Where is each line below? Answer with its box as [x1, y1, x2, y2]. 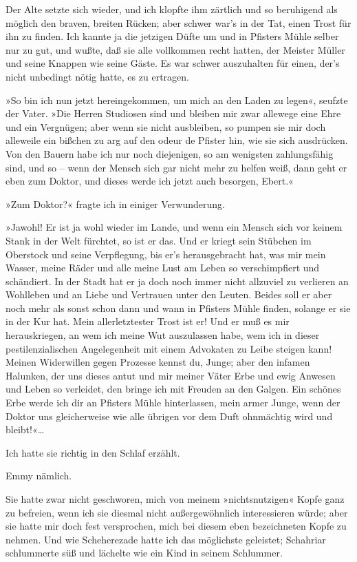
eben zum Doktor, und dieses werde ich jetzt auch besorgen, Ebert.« [6, 174, 294, 188]
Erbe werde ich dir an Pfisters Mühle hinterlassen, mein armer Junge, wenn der [6, 395, 340, 410]
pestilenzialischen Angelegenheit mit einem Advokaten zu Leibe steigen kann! [6, 341, 332, 355]
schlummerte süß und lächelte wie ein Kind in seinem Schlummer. [6, 545, 283, 560]
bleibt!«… [6, 422, 45, 437]
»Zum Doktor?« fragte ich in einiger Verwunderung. [6, 196, 225, 211]
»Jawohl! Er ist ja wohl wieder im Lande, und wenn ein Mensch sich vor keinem [6, 220, 343, 234]
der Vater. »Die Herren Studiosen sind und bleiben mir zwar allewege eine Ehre [6, 106, 341, 121]
